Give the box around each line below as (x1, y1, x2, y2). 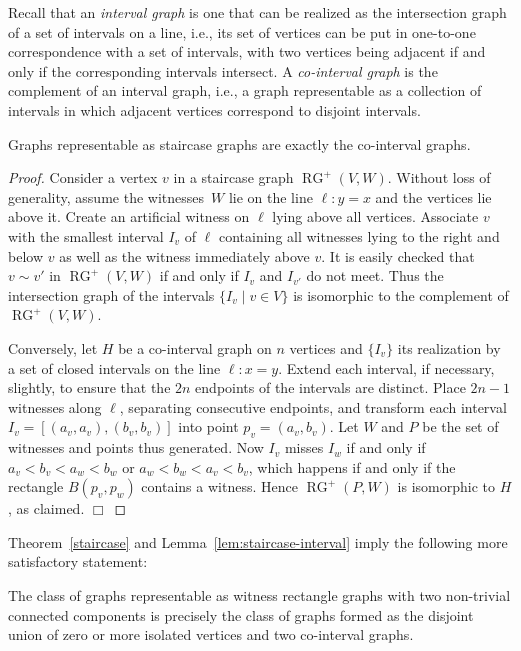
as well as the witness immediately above (59, 245, 310, 266)
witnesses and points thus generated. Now (8, 437, 264, 458)
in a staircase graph (173, 167, 294, 188)
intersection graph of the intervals (8, 284, 215, 305)
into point (178, 416, 239, 437)
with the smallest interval (8, 225, 164, 246)
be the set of (422, 416, 499, 437)
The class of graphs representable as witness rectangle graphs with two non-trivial (8, 585, 511, 606)
